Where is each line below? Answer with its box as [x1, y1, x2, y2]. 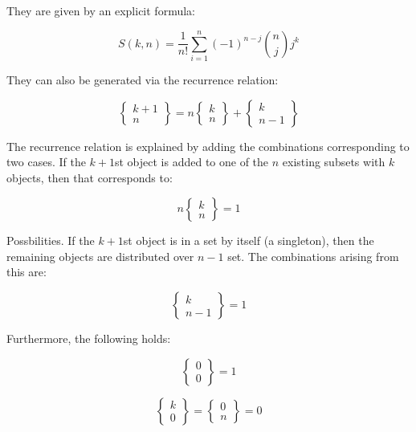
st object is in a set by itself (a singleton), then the [123, 232, 374, 249]
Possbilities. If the [6, 232, 95, 249]
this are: [6, 263, 47, 280]
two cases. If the [6, 153, 86, 170]
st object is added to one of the [114, 153, 269, 170]
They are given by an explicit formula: [6, 2, 195, 18]
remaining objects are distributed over [6, 247, 194, 264]
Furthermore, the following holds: [6, 330, 171, 347]
